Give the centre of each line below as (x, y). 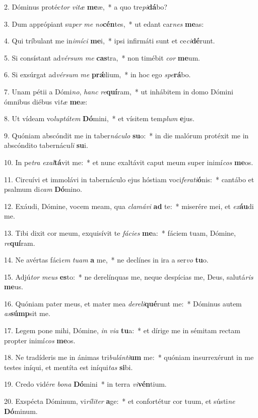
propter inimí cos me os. (40, 340)
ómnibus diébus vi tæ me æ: (46, 101)
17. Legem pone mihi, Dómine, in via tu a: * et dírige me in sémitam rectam (122, 330)
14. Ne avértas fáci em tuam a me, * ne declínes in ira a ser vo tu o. (106, 260)
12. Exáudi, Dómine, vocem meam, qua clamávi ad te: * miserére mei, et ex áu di (129, 206)
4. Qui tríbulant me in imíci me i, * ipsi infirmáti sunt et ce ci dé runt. (110, 41)
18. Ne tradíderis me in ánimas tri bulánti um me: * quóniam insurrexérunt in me (129, 357)
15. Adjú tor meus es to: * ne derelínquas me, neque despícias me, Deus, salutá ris (129, 276)
